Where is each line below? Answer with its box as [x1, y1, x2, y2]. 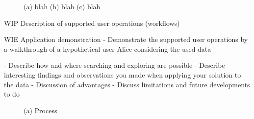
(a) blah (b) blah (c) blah [24, 1, 101, 11]
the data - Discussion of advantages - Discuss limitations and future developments [4, 79, 250, 89]
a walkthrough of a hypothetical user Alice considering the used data [4, 43, 211, 54]
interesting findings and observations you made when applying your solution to [4, 69, 241, 79]
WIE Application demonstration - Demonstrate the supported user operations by [4, 34, 248, 44]
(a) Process [24, 105, 57, 115]
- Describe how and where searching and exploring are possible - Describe [4, 60, 225, 70]
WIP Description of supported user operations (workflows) [4, 18, 180, 28]
